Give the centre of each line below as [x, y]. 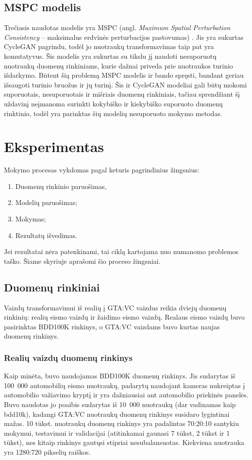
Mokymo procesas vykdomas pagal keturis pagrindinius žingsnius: [102, 170]
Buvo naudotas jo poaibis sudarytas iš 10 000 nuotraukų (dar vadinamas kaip [120, 404]
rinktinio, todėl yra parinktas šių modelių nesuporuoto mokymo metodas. [113, 113]
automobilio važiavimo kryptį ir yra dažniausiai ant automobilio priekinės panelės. [126, 395]
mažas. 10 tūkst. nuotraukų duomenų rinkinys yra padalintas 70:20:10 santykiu [121, 423]
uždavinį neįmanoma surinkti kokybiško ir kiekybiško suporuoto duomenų [113, 103]
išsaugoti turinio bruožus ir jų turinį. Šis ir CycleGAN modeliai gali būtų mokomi [126, 84]
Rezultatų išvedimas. [46, 235]
